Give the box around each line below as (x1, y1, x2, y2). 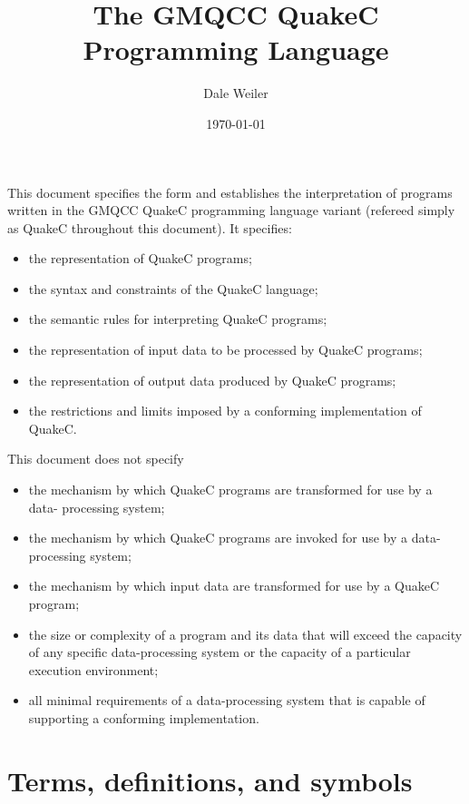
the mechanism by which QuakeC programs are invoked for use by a (28, 528, 408, 547)
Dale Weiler (203, 83, 269, 103)
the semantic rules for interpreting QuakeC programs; (28, 309, 327, 328)
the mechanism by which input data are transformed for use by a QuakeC (28, 576, 440, 595)
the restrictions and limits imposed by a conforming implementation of (28, 401, 422, 420)
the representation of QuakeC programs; (28, 249, 252, 268)
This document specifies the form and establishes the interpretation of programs (7, 182, 453, 201)
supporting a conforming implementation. (28, 708, 259, 727)
